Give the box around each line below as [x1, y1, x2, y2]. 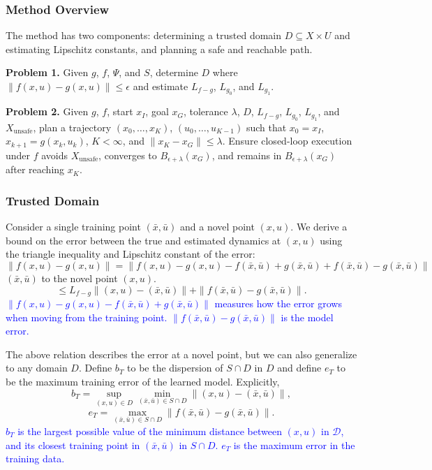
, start [107, 104, 133, 119]
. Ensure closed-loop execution [222, 133, 352, 148]
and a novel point [179, 219, 255, 234]
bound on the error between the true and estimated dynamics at [6, 233, 281, 247]
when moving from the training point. [6, 309, 167, 324]
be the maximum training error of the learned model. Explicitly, [6, 374, 280, 388]
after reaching [6, 162, 65, 177]
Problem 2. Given [6, 104, 89, 119]
